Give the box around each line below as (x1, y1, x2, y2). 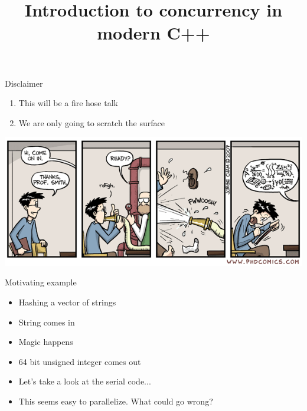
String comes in (18, 315, 75, 328)
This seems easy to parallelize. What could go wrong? (18, 394, 213, 407)
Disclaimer (5, 77, 43, 89)
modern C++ (97, 21, 210, 45)
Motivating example (5, 276, 77, 288)
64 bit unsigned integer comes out (18, 355, 141, 367)
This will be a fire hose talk (18, 97, 118, 109)
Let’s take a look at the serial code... (18, 375, 151, 387)
